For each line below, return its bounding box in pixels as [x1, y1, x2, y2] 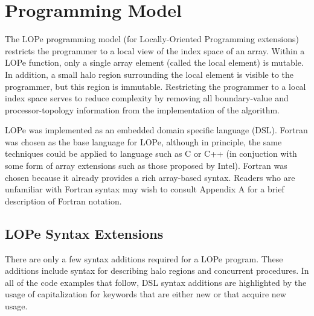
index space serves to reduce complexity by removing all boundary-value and [5, 92, 289, 104]
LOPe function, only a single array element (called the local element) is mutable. [5, 56, 304, 69]
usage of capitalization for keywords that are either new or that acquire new [5, 288, 286, 300]
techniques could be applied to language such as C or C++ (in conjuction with [5, 147, 297, 160]
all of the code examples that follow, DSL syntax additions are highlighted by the [5, 276, 307, 288]
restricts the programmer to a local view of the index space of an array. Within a [5, 44, 305, 57]
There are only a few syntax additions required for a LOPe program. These [5, 252, 283, 265]
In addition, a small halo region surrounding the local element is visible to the [5, 68, 294, 80]
